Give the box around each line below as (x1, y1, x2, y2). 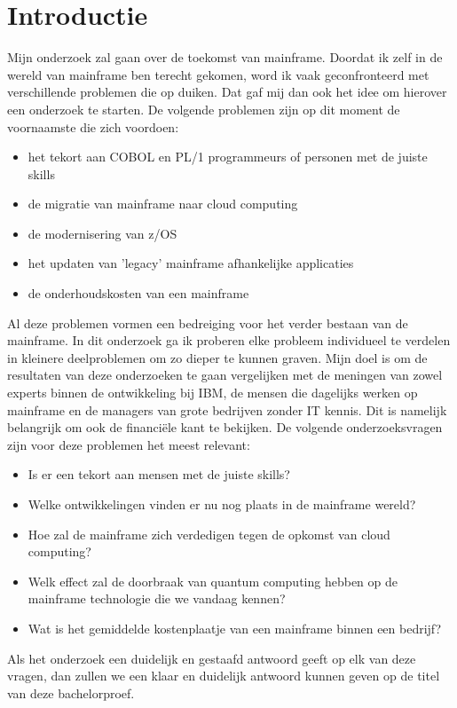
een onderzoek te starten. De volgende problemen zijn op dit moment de (7, 99, 400, 118)
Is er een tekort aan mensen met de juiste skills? (28, 465, 290, 484)
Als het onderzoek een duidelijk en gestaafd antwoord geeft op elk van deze (7, 649, 416, 667)
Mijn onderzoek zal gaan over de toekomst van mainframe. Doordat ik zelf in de (7, 48, 443, 67)
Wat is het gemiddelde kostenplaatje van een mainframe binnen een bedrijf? (28, 618, 442, 637)
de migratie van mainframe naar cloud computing (28, 194, 298, 213)
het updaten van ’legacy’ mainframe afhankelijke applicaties (28, 254, 354, 272)
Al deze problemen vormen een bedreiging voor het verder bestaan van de (7, 313, 408, 332)
